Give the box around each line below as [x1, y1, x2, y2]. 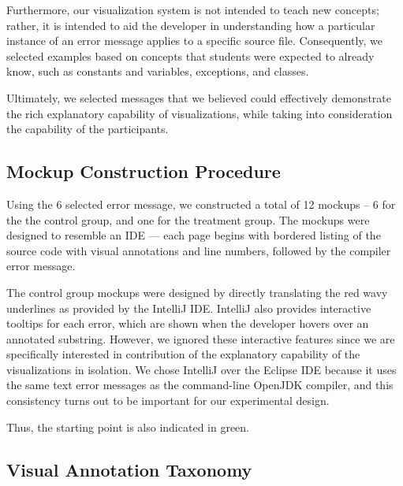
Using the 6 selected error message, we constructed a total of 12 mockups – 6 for [6, 195, 396, 212]
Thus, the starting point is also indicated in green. [6, 418, 250, 435]
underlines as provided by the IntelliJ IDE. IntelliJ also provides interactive [6, 299, 371, 316]
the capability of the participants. [6, 121, 169, 137]
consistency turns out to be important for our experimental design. [6, 392, 330, 409]
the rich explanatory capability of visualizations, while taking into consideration [6, 105, 393, 121]
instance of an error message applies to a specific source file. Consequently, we [6, 32, 383, 49]
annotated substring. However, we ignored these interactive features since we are [6, 330, 395, 347]
